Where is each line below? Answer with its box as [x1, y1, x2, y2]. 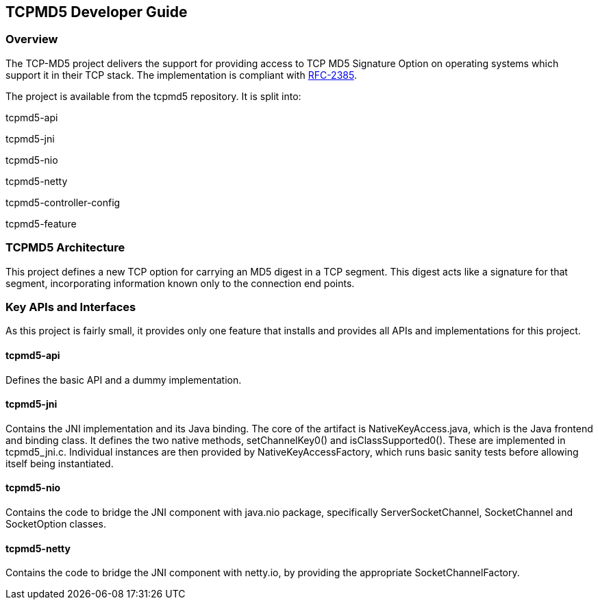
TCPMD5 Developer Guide [5, 3, 188, 21]
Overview [5, 32, 58, 47]
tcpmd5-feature [5, 217, 77, 230]
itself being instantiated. [5, 457, 114, 469]
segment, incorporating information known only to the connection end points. [5, 277, 355, 289]
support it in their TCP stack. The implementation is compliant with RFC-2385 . [5, 69, 357, 81]
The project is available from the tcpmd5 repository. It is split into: [5, 90, 301, 102]
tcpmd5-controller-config [5, 196, 121, 208]
